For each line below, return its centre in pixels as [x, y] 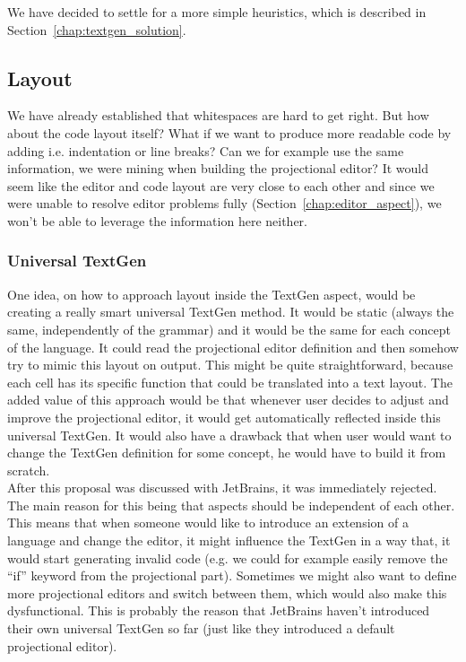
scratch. [29, 470]
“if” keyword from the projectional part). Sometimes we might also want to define [232, 575]
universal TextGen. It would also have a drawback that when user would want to [229, 435]
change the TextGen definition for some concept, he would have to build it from [227, 453]
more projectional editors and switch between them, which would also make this [227, 592]
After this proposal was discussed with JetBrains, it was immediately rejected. [222, 488]
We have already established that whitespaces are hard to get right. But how [218, 115]
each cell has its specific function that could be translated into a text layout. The [230, 382]
